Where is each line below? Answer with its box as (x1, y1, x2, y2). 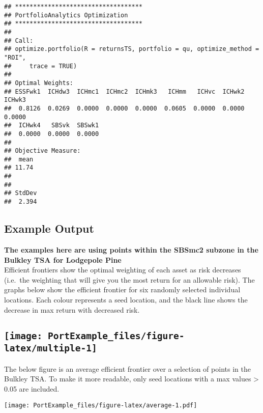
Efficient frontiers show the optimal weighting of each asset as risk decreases (4, 264, 241, 275)
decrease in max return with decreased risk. (4, 304, 140, 315)
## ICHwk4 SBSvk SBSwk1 (4, 122, 99, 129)
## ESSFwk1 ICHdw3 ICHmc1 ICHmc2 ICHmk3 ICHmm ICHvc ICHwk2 (4, 88, 245, 95)
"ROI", (4, 53, 26, 61)
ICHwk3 (4, 96, 26, 104)
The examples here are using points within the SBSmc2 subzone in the (4, 244, 258, 255)
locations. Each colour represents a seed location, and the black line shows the (4, 294, 248, 305)
